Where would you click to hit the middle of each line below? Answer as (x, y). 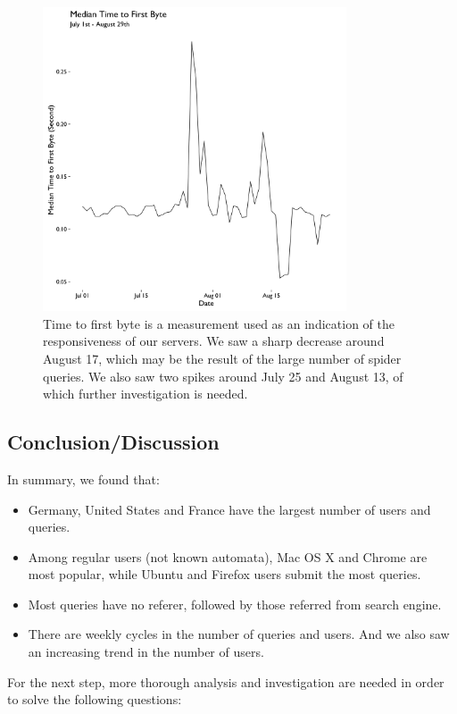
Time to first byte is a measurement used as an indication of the (219, 323)
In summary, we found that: (83, 479)
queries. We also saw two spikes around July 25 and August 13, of (223, 376)
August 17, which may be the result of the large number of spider (222, 358)
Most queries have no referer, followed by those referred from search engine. (235, 604)
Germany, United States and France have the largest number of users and (229, 509)
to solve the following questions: (95, 699)
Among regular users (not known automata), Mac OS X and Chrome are (228, 556)
